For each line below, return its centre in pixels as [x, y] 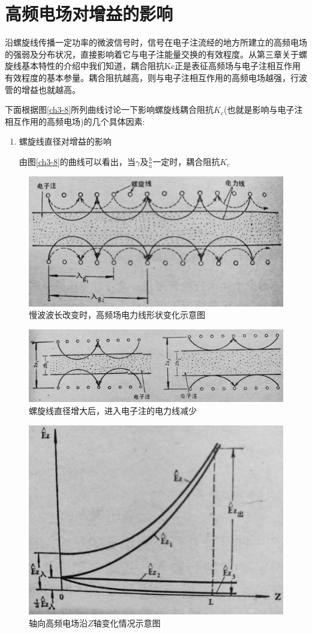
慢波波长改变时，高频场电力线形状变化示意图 [117, 315]
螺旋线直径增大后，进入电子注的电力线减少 [113, 410]
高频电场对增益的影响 [89, 13]
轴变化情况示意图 [127, 623]
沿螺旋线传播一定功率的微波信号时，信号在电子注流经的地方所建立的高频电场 [156, 42]
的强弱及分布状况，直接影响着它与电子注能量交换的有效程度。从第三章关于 [152, 54]
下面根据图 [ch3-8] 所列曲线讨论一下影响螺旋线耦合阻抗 [109, 109]
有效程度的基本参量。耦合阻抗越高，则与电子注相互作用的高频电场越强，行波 [156, 77]
